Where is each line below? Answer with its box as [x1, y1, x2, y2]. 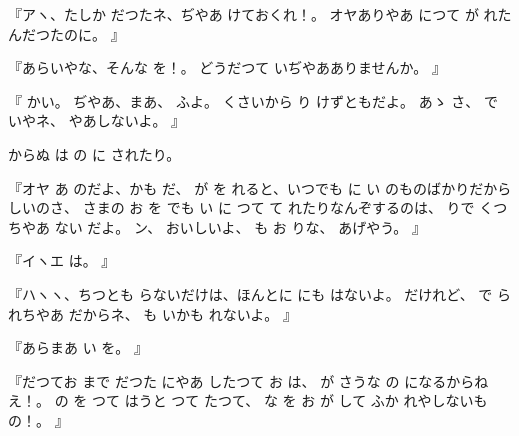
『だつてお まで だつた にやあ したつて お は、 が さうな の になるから [8, 370, 475, 391]
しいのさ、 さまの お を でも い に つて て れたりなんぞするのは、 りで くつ [8, 197, 508, 218]
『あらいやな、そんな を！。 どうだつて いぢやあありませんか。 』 [8, 57, 446, 78]
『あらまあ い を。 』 [8, 337, 148, 358]
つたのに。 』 [35, 23, 125, 44]
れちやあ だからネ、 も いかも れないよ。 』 [8, 303, 298, 324]
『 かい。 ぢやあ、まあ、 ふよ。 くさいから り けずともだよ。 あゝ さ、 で [8, 90, 498, 111]
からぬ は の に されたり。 [8, 143, 181, 164]
